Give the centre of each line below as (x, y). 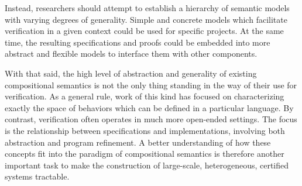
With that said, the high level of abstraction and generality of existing (131, 73)
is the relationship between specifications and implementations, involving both (145, 130)
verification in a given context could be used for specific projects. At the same (144, 31)
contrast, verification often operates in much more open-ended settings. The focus (151, 119)
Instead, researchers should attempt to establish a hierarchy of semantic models (147, 8)
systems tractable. (37, 176)
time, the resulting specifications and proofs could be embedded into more (138, 42)
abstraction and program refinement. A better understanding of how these (138, 142)
